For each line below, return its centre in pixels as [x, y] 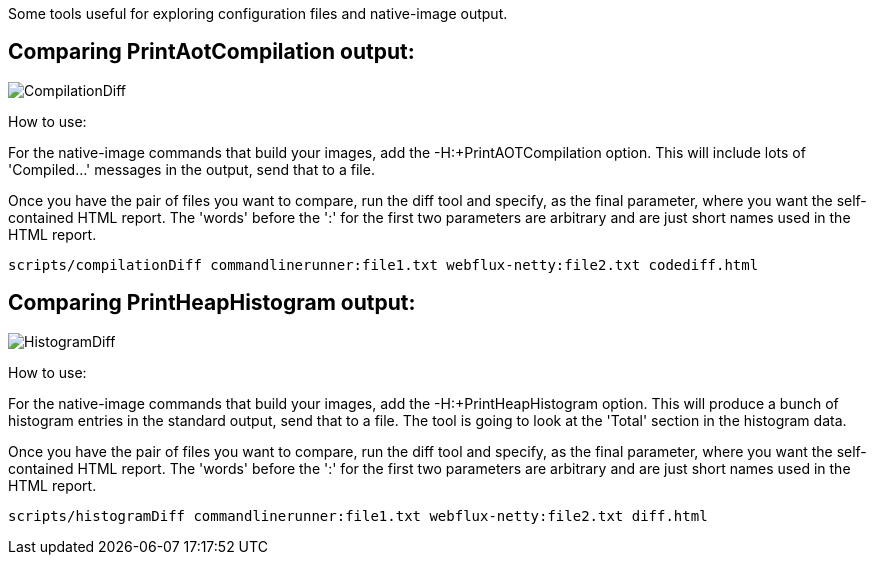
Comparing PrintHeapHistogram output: [212, 303]
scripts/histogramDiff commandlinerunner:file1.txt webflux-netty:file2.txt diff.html [358, 515]
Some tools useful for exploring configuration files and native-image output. [258, 13]
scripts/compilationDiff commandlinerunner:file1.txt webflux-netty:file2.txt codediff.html [383, 264]
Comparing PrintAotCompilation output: [211, 52]
